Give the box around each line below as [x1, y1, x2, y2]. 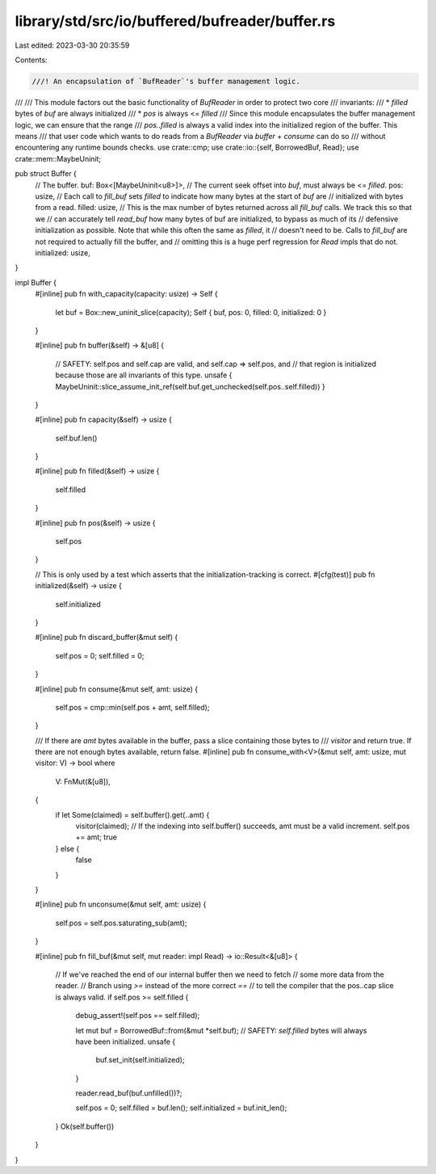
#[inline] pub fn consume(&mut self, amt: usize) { [35, 684, 199, 694]
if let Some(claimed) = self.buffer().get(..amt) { [55, 810, 210, 819]
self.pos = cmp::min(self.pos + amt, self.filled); [55, 702, 210, 712]
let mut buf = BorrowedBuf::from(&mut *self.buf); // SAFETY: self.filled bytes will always [75, 1025, 367, 1035]
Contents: [15, 55, 48, 65]
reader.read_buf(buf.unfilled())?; [75, 1088, 182, 1098]
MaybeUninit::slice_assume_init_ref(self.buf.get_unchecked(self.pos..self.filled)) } [55, 381, 326, 391]
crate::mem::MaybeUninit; [15, 154, 102, 163]
